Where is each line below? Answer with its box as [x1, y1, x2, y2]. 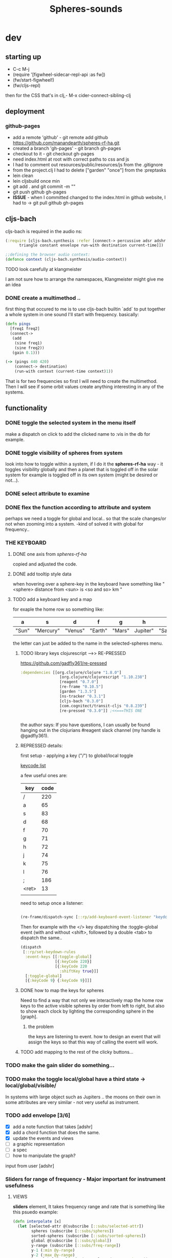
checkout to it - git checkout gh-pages [12, 150, 95, 157]
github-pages [5, 123, 40, 130]
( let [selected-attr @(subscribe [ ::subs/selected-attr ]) [17, 1224, 144, 1229]
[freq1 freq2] [10, 326, 40, 332]
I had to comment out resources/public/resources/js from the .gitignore [12, 161, 163, 167]
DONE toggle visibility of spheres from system [5, 449, 123, 456]
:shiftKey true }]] [59, 969, 99, 974]
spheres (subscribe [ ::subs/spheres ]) [31, 1229, 114, 1234]
